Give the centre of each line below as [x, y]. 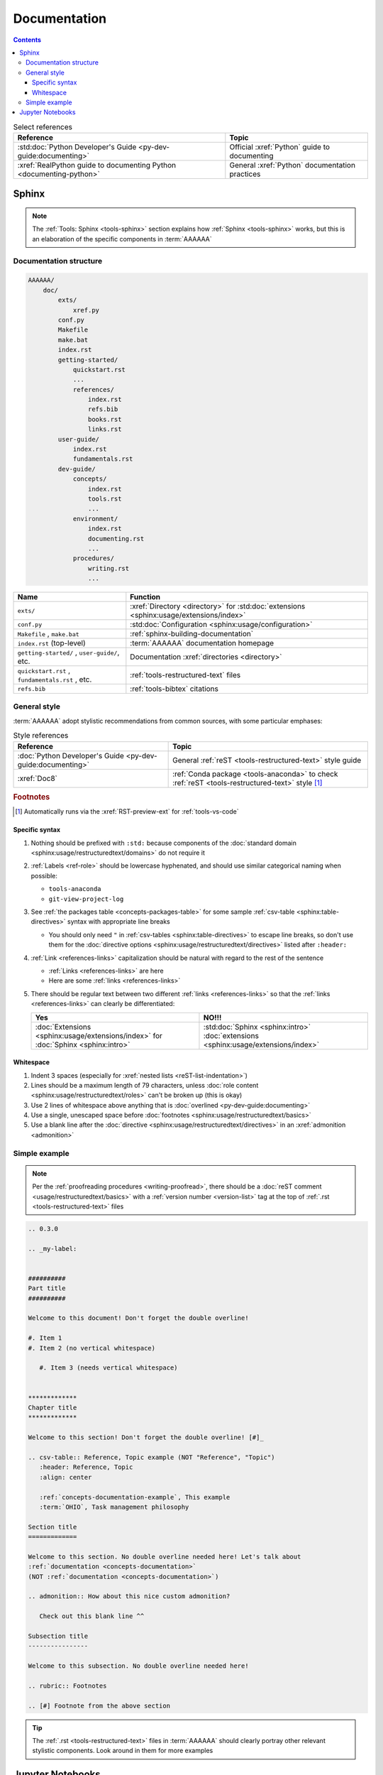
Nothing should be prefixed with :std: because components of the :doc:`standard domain [164, 843]
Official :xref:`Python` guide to [279, 147]
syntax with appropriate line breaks [118, 922]
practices [245, 174]
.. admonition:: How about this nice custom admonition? [129, 1596]
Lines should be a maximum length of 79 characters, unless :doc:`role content [145, 1085]
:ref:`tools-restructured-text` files [185, 675]
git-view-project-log [86, 899]
